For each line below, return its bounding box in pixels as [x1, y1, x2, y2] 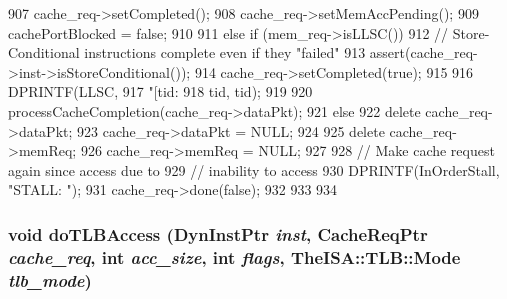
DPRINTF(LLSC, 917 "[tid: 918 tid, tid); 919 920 [8, 81, 313, 102]
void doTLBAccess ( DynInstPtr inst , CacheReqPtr [8, 221, 428, 246]
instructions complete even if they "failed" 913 [84, 42, 366, 63]
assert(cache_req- [369, 42, 478, 63]
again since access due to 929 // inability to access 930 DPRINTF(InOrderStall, [8, 159, 500, 180]
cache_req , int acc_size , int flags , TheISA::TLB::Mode [8, 244, 461, 269]
